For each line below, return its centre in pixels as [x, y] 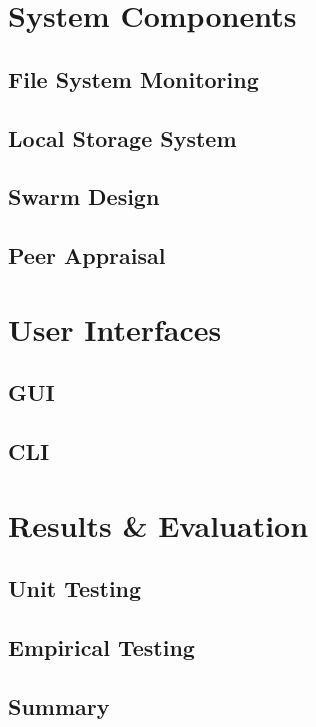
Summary [59, 705]
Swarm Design [84, 196]
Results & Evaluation [158, 524]
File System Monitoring [133, 78]
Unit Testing [75, 588]
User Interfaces [115, 328]
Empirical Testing [101, 646]
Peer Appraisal [87, 255]
